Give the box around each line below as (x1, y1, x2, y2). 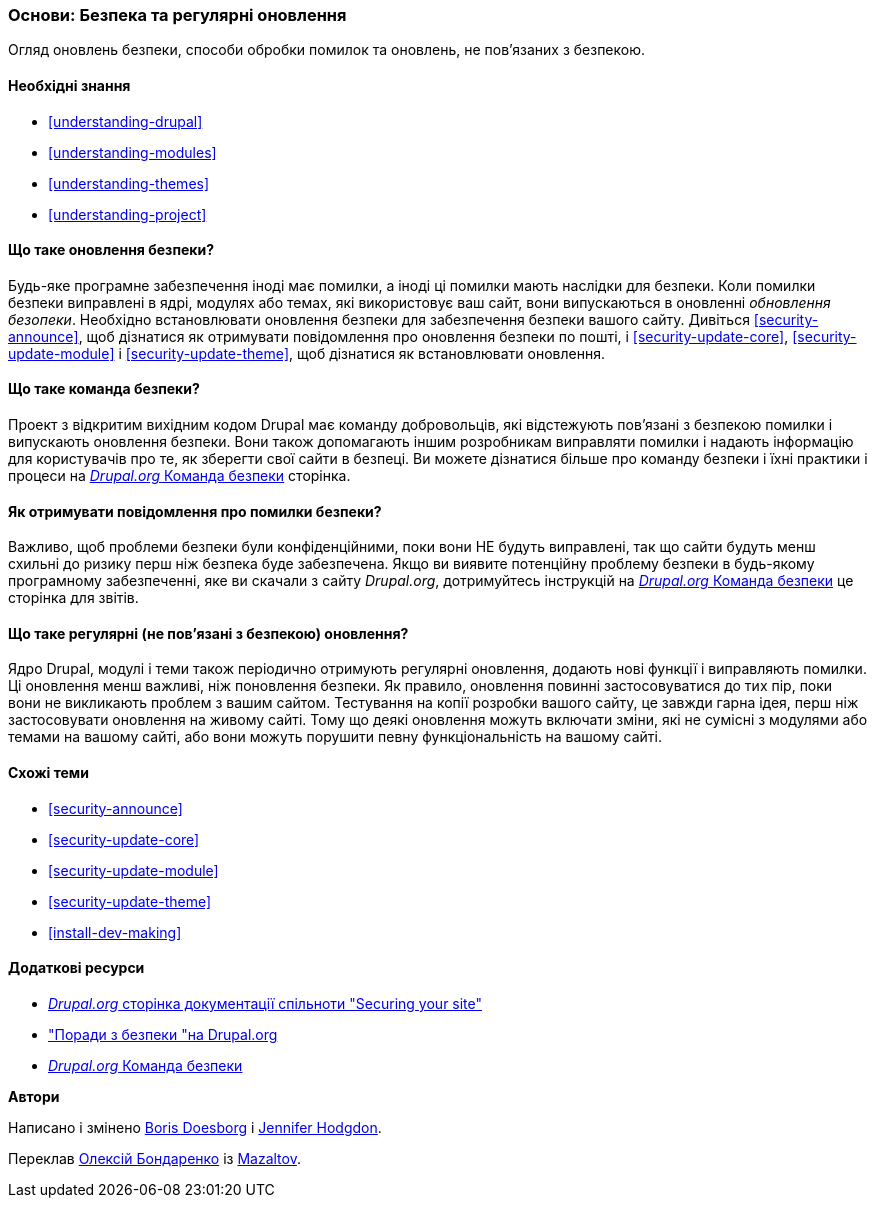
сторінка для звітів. (8, 589, 139, 607)
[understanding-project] (48, 205, 207, 223)
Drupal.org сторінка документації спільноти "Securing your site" (48, 994, 483, 1012)
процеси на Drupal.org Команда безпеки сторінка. (8, 467, 351, 485)
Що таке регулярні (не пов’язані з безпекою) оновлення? (8, 624, 409, 642)
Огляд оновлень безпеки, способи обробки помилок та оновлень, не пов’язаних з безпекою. (8, 41, 646, 59)
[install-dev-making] (48, 923, 182, 941)
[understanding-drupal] (48, 112, 203, 130)
